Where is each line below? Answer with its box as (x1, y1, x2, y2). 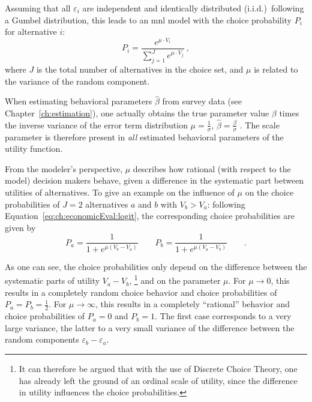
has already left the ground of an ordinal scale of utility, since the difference (19, 374, 298, 386)
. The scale (239, 118, 280, 131)
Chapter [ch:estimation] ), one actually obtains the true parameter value (5, 107, 269, 119)
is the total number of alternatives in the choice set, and (36, 63, 244, 76)
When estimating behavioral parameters (5, 95, 152, 107)
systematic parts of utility (5, 274, 100, 287)
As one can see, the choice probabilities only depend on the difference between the (5, 260, 307, 272)
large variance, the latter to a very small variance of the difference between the (5, 321, 295, 334)
